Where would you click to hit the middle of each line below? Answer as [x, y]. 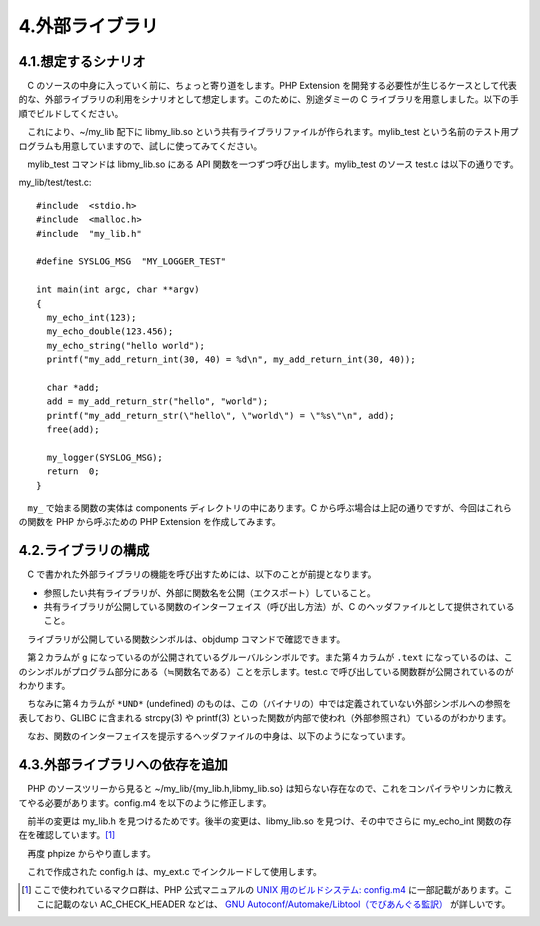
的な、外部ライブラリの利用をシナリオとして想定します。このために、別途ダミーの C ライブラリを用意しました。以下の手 [268, 99]
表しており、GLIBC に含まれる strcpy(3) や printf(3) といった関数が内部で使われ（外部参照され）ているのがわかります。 [265, 717]
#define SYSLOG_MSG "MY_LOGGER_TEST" [131, 261]
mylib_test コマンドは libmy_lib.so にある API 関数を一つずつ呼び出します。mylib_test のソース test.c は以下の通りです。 [272, 164]
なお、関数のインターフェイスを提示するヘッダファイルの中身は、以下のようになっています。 [218, 736]
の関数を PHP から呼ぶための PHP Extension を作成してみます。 [150, 522]
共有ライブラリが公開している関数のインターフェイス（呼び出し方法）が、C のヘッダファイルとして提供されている [279, 607]
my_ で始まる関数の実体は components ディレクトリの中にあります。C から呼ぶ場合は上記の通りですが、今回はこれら [269, 508]
